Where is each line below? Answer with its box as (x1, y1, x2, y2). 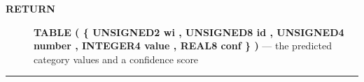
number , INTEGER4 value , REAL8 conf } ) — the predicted (34, 38, 332, 53)
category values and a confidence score (34, 51, 199, 66)
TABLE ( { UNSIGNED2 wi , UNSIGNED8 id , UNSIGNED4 (34, 24, 344, 39)
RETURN (6, 1, 55, 15)
